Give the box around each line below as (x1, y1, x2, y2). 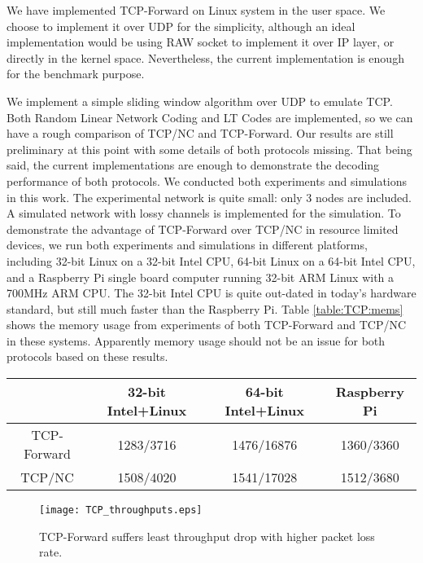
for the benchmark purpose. (7, 65, 145, 82)
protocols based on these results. (7, 348, 168, 365)
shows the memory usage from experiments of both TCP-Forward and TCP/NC (7, 316, 407, 333)
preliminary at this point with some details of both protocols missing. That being (7, 140, 412, 157)
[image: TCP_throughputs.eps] (39, 504, 203, 517)
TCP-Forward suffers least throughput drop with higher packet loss (39, 527, 375, 544)
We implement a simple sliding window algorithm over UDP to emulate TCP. (7, 92, 393, 109)
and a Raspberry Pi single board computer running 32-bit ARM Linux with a (7, 268, 395, 285)
